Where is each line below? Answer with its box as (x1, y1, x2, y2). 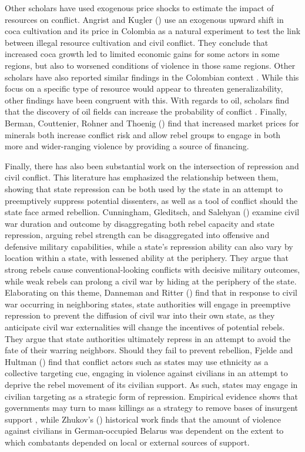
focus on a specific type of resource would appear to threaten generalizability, (5, 82, 283, 95)
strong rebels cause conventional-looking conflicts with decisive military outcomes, (5, 263, 300, 276)
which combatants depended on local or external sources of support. (5, 436, 250, 448)
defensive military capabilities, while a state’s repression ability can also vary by (5, 240, 293, 252)
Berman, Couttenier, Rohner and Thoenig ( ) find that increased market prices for (5, 116, 299, 129)
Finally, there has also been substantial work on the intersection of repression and (5, 159, 299, 172)
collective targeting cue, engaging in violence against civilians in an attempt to (5, 367, 288, 379)
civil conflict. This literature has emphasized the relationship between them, (5, 171, 279, 183)
